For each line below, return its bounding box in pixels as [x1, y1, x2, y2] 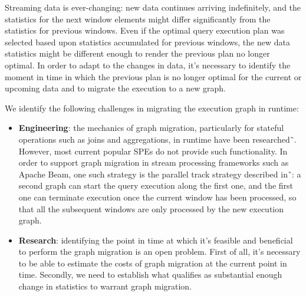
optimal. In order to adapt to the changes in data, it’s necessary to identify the [5, 58, 291, 71]
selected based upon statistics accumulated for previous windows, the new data [5, 35, 290, 48]
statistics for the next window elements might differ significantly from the [5, 12, 271, 25]
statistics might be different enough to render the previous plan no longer [5, 47, 270, 60]
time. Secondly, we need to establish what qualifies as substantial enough [18, 268, 282, 281]
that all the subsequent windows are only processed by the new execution [18, 202, 284, 215]
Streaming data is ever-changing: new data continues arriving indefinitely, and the [5, 1, 301, 13]
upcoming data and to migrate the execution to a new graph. [5, 82, 226, 94]
